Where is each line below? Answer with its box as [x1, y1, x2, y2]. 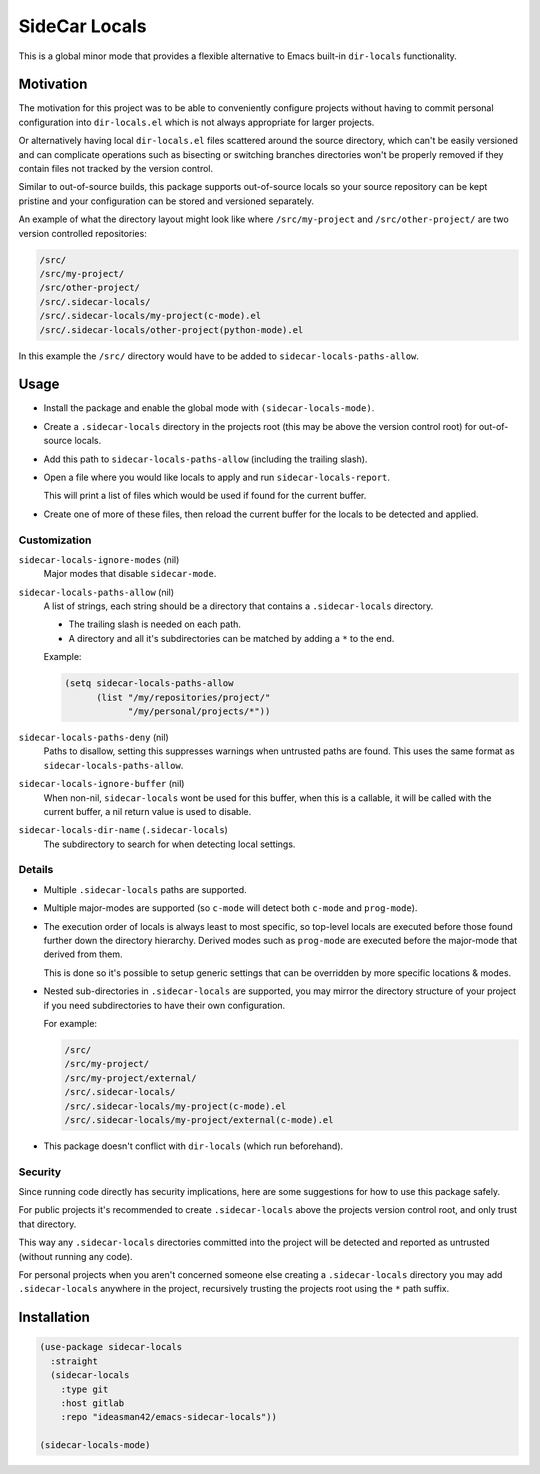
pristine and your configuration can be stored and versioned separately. [18, 195, 315, 207]
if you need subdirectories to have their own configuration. [43, 999, 286, 1011]
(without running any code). [18, 1250, 134, 1262]
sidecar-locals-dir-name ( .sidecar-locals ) [18, 824, 229, 836]
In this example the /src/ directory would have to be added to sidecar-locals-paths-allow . [18, 350, 420, 362]
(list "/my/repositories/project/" [96, 691, 271, 703]
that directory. [18, 1218, 77, 1230]
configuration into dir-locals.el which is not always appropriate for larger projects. [18, 116, 375, 128]
